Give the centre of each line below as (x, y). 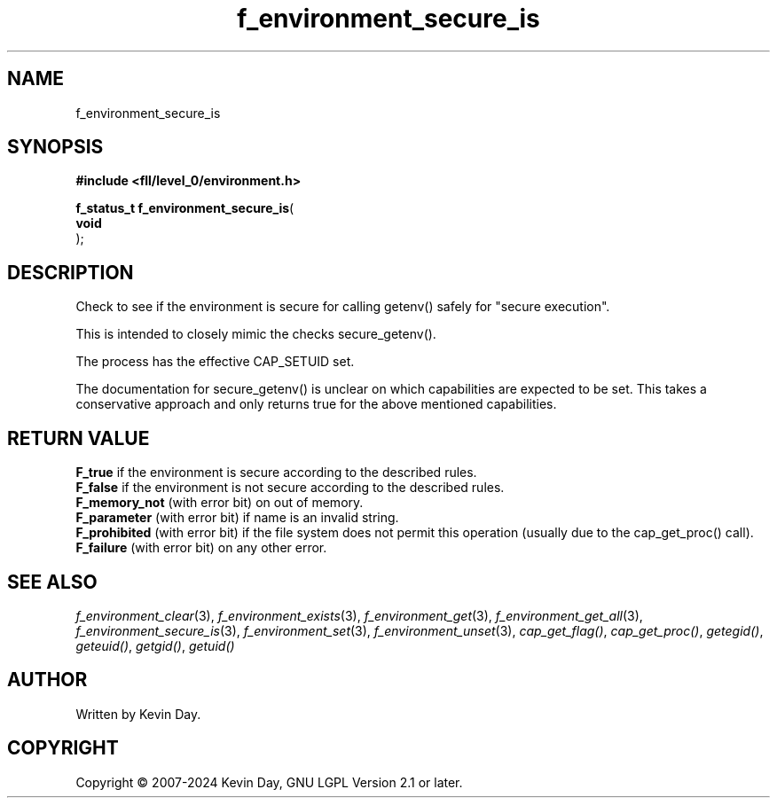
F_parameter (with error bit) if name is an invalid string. (237, 518)
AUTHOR (47, 680)
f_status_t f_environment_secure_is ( (185, 208)
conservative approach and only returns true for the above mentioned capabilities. (316, 404)
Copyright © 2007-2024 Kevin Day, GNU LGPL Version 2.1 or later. (269, 782)
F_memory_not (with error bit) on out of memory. (220, 503)
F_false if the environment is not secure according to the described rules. (290, 488)
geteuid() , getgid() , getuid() (155, 645)
